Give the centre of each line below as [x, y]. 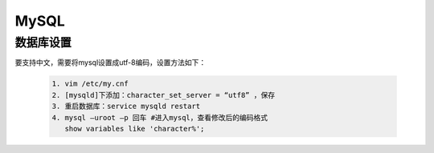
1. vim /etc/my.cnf [90, 84]
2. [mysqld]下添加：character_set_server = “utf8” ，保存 [164, 95]
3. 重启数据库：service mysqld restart [126, 107]
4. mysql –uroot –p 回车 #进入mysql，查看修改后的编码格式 [160, 117]
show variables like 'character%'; [135, 129]
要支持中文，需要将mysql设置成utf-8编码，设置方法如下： [111, 62]
